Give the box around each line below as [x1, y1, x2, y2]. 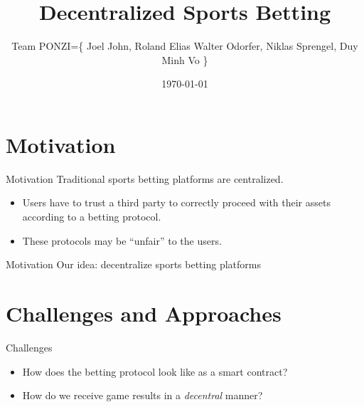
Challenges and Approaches [6, 299, 282, 327]
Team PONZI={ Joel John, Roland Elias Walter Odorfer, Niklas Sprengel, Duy [11, 38, 358, 53]
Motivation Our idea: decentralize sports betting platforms [6, 257, 261, 272]
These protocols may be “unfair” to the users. [22, 233, 222, 248]
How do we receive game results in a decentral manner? [22, 388, 263, 403]
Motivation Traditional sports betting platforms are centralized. [6, 171, 284, 186]
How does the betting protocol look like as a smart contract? [22, 364, 288, 379]
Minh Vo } [161, 52, 208, 67]
